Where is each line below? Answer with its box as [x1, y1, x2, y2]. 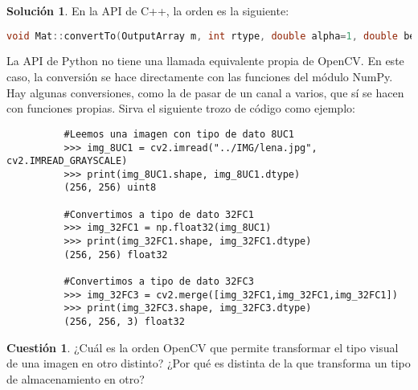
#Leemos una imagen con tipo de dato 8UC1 [64, 128, 294, 140]
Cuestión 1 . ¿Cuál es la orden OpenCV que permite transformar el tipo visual [6, 339, 399, 355]
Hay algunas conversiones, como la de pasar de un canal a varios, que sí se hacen [6, 84, 404, 101]
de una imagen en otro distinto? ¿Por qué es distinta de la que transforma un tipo [6, 355, 411, 372]
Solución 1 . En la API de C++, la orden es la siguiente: [6, 2, 289, 18]
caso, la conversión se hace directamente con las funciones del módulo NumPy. [6, 68, 393, 85]
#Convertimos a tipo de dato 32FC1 [64, 208, 254, 220]
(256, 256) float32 [64, 248, 168, 261]
